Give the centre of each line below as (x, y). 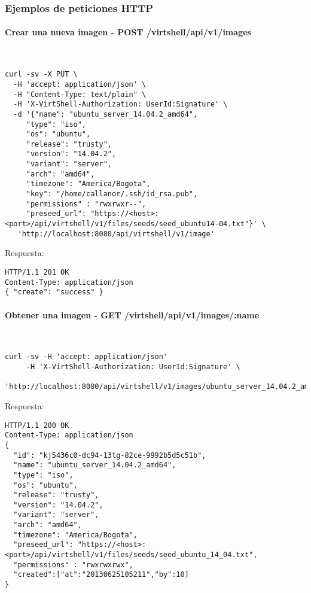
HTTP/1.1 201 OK (37, 272)
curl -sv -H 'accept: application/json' (86, 357)
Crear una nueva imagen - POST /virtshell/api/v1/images (128, 32)
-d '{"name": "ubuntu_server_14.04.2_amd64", (106, 114)
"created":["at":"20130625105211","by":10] (101, 575)
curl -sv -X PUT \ (41, 74)
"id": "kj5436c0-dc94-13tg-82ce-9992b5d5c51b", (110, 455)
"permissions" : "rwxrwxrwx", (73, 565)
